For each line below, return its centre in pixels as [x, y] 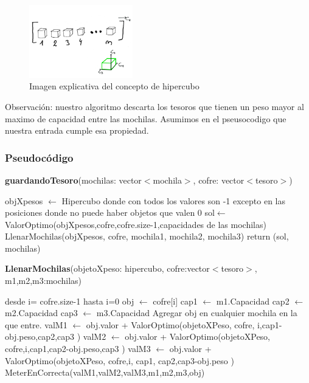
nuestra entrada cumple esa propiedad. [77, 130]
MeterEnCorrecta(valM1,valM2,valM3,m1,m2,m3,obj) [105, 372]
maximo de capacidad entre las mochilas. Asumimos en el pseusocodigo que [146, 118]
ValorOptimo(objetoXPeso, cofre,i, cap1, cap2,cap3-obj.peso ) [120, 360]
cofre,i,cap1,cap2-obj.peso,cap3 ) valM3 [78, 349]
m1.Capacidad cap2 [253, 301]
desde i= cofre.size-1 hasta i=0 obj [70, 301]
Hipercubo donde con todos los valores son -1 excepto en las [173, 200]
